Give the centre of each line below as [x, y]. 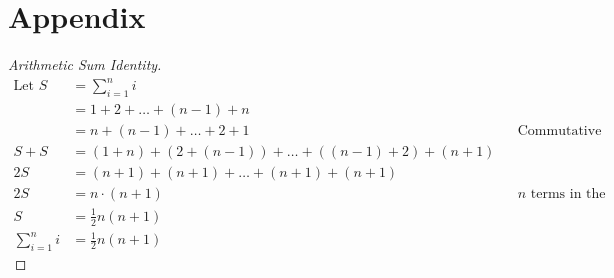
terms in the [568, 194]
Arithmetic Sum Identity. [85, 64]
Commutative [559, 131]
